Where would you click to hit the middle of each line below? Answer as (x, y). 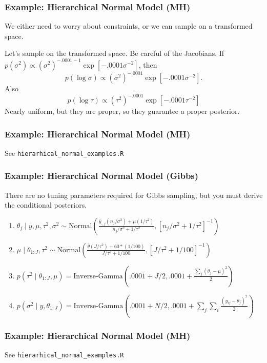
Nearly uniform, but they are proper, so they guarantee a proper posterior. (122, 111)
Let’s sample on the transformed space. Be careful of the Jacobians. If (115, 53)
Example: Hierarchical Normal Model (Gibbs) (102, 176)
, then (148, 64)
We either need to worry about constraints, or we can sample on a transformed (129, 26)
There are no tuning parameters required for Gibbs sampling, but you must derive (134, 195)
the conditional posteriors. (46, 205)
